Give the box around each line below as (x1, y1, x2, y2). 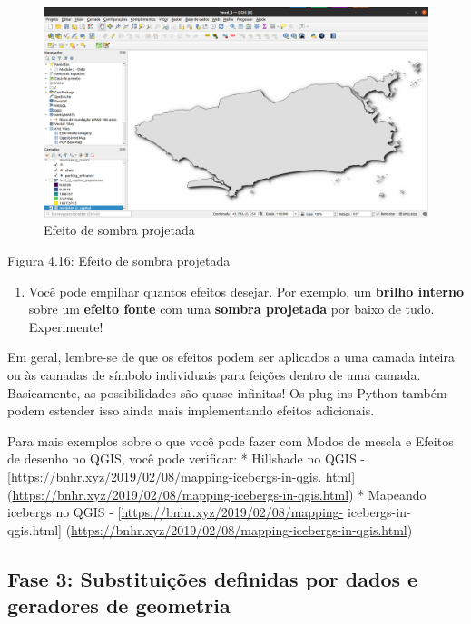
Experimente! (28, 317, 103, 336)
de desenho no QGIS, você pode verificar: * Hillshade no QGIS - (7, 449, 365, 468)
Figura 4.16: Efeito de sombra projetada (7, 251, 231, 270)
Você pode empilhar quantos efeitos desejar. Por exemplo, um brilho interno (28, 281, 464, 300)
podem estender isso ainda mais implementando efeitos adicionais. (7, 401, 375, 420)
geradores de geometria (7, 591, 231, 619)
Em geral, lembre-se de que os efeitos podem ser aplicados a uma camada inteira (7, 347, 455, 366)
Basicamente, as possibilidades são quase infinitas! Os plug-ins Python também (7, 383, 447, 402)
